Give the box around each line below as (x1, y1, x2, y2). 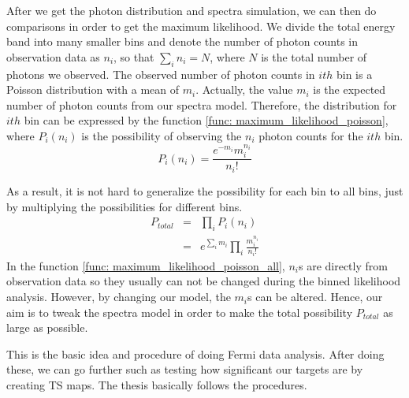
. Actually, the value (195, 81, 293, 98)
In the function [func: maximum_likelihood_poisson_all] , (6, 257, 285, 273)
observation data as (6, 48, 100, 65)
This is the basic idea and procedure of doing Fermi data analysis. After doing (6, 345, 385, 362)
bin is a (336, 65, 373, 82)
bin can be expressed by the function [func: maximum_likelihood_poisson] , (24, 112, 389, 128)
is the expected (313, 81, 386, 98)
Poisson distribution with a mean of (6, 81, 180, 98)
